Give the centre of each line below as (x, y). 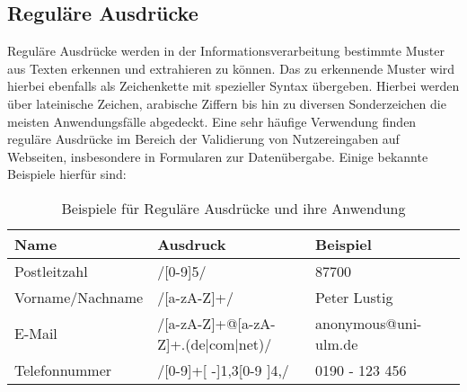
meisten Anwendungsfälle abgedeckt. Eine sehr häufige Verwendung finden (212, 121)
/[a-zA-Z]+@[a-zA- (216, 323)
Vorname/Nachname (79, 297)
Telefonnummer (63, 370)
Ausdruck (192, 244)
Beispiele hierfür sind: (67, 174)
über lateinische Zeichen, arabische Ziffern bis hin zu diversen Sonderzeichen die (227, 103)
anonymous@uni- (369, 323)
